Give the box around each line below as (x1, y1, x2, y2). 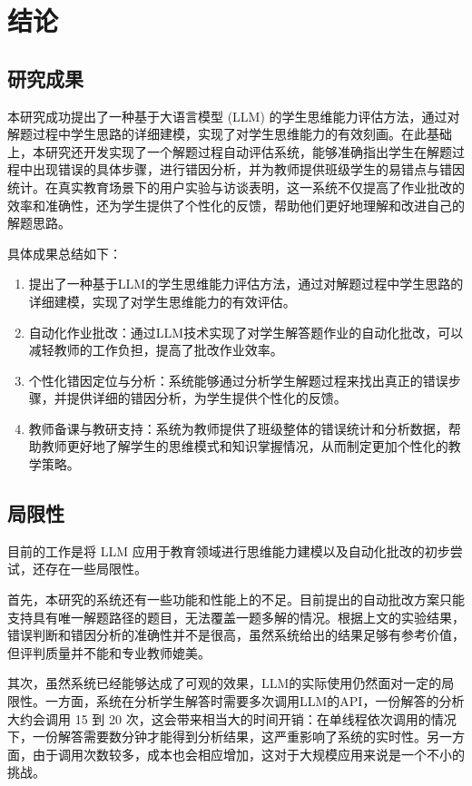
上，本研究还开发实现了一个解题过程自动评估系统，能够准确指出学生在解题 (7, 142, 452, 161)
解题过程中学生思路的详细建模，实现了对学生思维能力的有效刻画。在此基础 (7, 124, 452, 143)
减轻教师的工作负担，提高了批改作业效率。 (28, 340, 283, 359)
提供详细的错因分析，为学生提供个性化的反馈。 (66, 388, 347, 408)
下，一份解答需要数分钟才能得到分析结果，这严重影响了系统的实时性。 (7, 727, 427, 746)
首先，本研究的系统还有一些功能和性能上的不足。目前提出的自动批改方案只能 (7, 590, 465, 609)
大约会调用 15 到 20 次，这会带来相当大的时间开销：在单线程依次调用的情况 (7, 709, 457, 728)
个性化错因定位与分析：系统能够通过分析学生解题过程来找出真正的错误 (28, 370, 448, 389)
